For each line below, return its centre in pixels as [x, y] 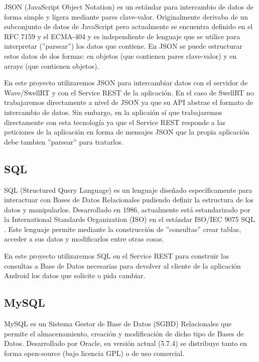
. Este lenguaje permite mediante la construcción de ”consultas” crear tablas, [123, 229]
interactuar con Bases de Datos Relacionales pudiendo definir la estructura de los [129, 200]
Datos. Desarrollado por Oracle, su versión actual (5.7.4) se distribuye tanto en [126, 343]
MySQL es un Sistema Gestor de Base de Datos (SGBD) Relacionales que [118, 324]
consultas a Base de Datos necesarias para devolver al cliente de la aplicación [122, 265]
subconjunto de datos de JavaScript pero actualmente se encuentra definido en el [128, 26]
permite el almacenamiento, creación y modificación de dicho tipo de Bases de [124, 333]
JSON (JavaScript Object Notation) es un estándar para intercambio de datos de [129, 7]
